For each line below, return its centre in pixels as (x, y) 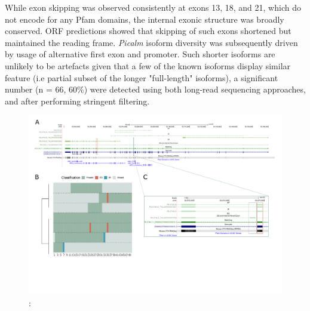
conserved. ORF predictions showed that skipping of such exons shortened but (148, 31)
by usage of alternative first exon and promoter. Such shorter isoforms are (140, 54)
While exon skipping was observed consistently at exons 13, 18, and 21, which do (153, 7)
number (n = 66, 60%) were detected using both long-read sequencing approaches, (155, 89)
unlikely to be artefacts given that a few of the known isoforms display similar (148, 65)
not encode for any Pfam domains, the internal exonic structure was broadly (145, 19)
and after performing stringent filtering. (77, 101)
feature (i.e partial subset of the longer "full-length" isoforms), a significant (142, 77)
